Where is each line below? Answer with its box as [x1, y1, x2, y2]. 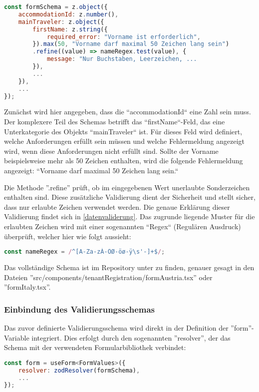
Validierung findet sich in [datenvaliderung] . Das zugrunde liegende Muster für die [4, 211, 255, 222]
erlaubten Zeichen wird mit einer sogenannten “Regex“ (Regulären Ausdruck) [4, 221, 241, 231]
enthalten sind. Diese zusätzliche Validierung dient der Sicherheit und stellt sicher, [4, 192, 256, 202]
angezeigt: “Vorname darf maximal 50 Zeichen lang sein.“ [4, 165, 179, 175]
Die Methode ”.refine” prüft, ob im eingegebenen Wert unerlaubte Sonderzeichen [4, 182, 250, 192]
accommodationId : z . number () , [18, 10, 119, 18]
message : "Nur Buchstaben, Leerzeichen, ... [46, 55, 197, 63]
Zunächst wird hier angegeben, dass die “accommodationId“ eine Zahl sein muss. [4, 106, 251, 117]
